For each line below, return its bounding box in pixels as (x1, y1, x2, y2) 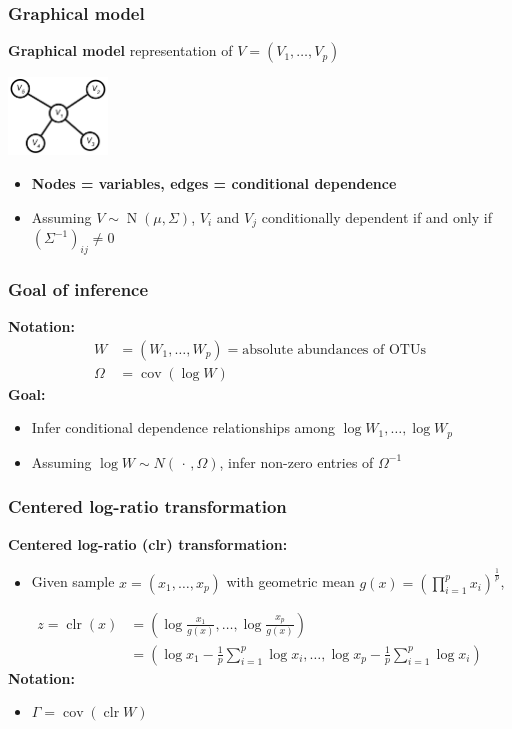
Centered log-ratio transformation (8, 494, 287, 519)
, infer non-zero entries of (219, 451, 374, 472)
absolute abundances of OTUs (242, 342, 426, 357)
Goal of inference (8, 276, 149, 301)
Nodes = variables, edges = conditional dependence (31, 173, 397, 194)
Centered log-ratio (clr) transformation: (8, 533, 288, 554)
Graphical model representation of (8, 40, 233, 61)
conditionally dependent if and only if (261, 206, 492, 227)
